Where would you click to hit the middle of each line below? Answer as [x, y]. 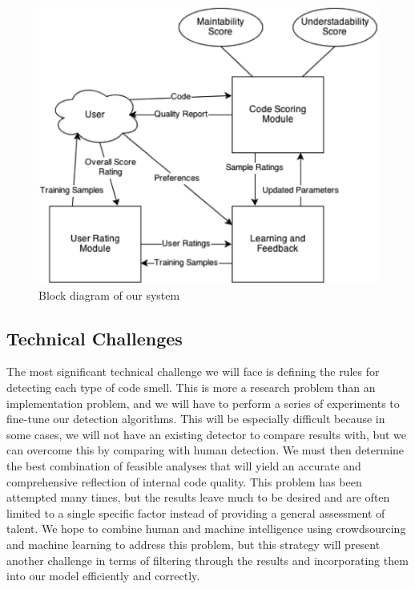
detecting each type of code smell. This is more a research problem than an [191, 387]
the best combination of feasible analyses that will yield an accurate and [184, 465]
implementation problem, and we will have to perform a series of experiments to [203, 403]
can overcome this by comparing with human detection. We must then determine [205, 450]
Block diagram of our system [109, 294]
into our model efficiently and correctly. [103, 576]
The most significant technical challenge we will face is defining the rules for [193, 371]
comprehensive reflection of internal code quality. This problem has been [184, 481]
